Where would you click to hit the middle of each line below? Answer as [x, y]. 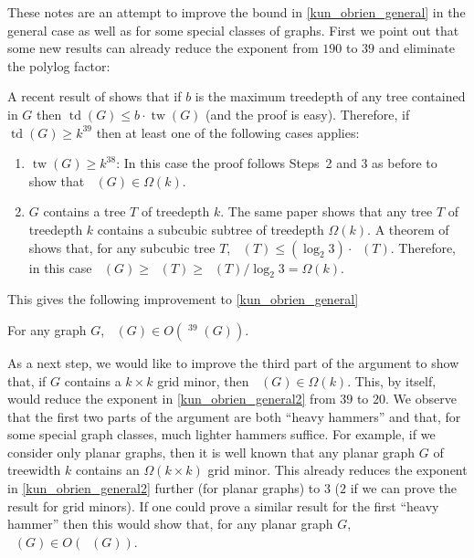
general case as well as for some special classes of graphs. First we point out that [233, 30]
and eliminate [416, 48]
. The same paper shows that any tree [327, 211]
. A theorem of [408, 229]
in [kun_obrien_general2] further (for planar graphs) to [164, 488]
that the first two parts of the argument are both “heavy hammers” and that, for [234, 416]
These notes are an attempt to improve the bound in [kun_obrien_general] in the [237, 12]
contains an [108, 470]
